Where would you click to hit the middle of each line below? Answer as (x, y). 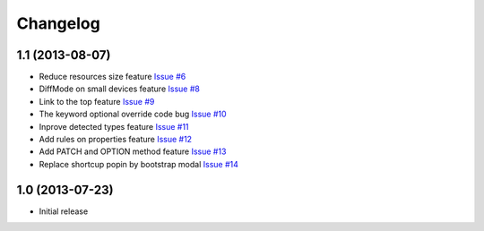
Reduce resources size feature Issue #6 (112, 77)
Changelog (58, 23)
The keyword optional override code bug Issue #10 (133, 114)
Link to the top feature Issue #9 (97, 101)
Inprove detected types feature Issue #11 (114, 126)
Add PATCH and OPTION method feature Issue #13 (133, 151)
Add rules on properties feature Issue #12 (116, 140)
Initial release (64, 211)
